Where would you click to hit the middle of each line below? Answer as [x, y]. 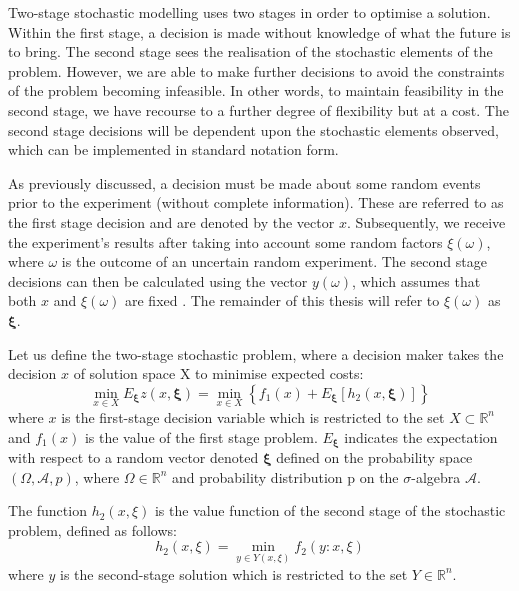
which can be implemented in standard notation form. [173, 149]
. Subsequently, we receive [426, 221]
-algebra [436, 476]
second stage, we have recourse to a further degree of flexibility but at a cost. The [258, 109]
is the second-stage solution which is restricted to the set [234, 573]
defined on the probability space [374, 456]
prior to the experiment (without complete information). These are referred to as [256, 202]
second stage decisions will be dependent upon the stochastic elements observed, [253, 129]
